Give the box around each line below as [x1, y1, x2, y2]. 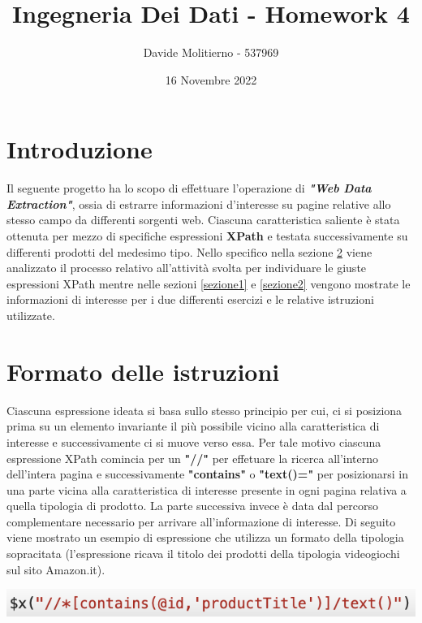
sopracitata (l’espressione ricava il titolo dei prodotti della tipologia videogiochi [6, 545, 400, 562]
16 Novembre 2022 [165, 71, 257, 88]
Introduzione [6, 132, 153, 166]
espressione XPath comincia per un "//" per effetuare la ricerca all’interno [6, 449, 379, 466]
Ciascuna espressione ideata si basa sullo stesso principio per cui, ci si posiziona [6, 401, 403, 418]
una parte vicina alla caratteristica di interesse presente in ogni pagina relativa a [6, 481, 407, 498]
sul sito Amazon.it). [6, 560, 105, 578]
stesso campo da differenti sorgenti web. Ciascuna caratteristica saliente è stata [6, 211, 400, 228]
